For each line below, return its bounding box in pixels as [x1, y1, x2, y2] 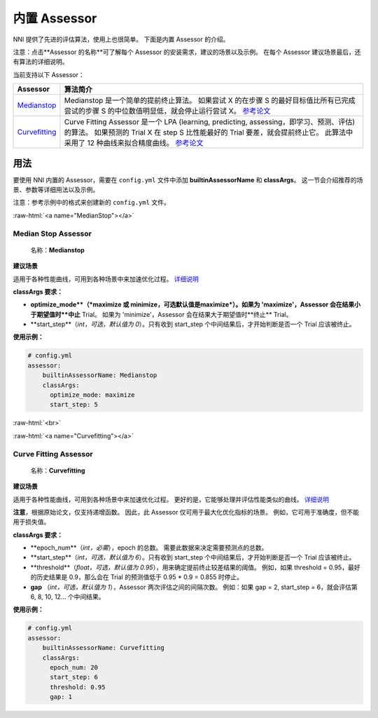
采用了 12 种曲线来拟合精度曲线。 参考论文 [64, 138, 204, 148]
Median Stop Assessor [13, 229, 92, 238]
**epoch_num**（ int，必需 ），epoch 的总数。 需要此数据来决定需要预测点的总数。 [30, 543, 268, 552]
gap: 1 [50, 693, 73, 701]
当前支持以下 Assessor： [13, 70, 85, 79]
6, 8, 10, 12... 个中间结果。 [30, 592, 105, 601]
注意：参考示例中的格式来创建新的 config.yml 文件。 [13, 198, 171, 207]
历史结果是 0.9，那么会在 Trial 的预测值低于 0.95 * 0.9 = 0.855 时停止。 [36, 573, 244, 581]
